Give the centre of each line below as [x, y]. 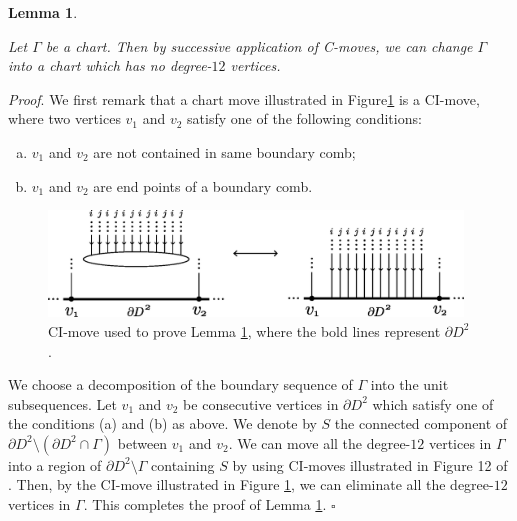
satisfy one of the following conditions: [304, 118]
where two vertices [64, 118]
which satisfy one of [433, 403]
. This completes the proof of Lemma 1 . [205, 504]
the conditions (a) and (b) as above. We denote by [162, 423]
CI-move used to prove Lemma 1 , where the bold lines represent [244, 330]
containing [183, 464]
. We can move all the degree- [319, 442]
